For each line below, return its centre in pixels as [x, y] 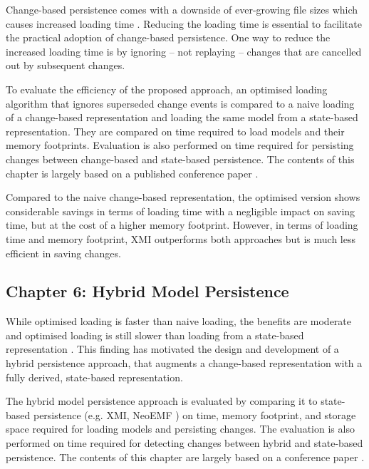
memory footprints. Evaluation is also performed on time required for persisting [180, 145]
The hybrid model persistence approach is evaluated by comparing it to [162, 401]
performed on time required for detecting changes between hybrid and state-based [184, 443]
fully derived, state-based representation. [94, 377]
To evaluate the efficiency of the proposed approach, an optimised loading [167, 89]
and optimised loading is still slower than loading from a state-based [155, 335]
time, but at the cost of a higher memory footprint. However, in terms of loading [182, 225]
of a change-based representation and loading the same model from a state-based [182, 117]
